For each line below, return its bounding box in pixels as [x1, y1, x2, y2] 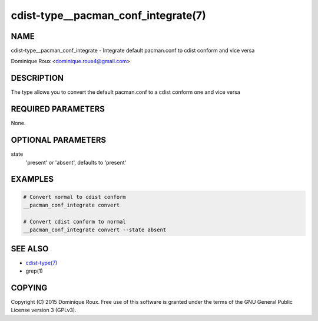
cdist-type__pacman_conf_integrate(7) [11, 9, 206, 22]
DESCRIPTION [11, 73, 64, 83]
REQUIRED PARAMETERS [11, 104, 105, 114]
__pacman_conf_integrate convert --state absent [23, 227, 167, 233]
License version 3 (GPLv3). [11, 307, 77, 314]
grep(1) [25, 267, 44, 274]
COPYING [11, 283, 48, 293]
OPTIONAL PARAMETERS [11, 135, 107, 145]
